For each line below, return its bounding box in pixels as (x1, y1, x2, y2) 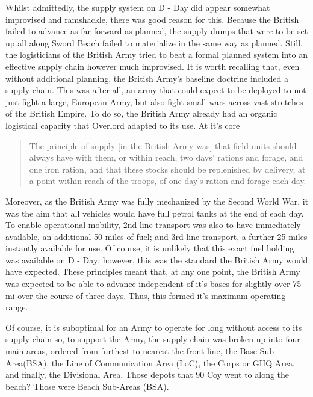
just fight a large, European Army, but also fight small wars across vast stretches (5, 95, 303, 108)
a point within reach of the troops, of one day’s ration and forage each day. (29, 174, 306, 187)
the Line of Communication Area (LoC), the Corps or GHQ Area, (51, 356, 295, 369)
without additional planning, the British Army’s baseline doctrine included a (5, 72, 289, 84)
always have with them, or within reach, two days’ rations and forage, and (29, 151, 303, 164)
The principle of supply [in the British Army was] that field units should (29, 139, 297, 152)
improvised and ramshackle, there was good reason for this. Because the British (5, 13, 299, 25)
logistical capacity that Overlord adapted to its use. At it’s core (5, 118, 240, 131)
